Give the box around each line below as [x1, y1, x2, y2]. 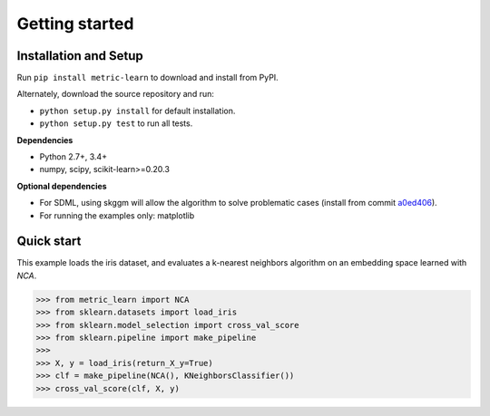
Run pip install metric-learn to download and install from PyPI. [16, 73, 279, 83]
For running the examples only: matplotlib [39, 209, 195, 221]
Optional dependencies [16, 180, 108, 191]
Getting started [16, 14, 134, 34]
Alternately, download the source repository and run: [16, 89, 215, 100]
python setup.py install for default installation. [39, 105, 236, 116]
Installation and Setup [16, 48, 144, 63]
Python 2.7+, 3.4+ [39, 151, 108, 162]
